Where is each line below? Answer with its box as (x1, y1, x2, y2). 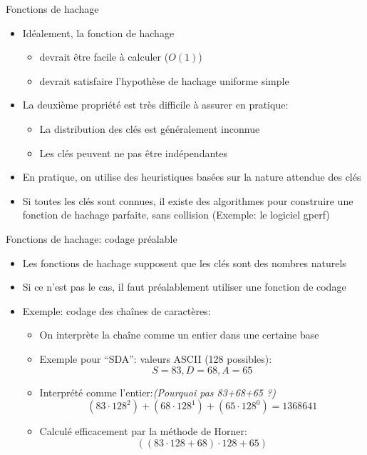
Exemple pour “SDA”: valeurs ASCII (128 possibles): (39, 351, 272, 366)
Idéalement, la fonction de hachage (22, 25, 175, 40)
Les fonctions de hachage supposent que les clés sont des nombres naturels (22, 255, 346, 270)
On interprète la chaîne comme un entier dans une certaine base (39, 327, 319, 342)
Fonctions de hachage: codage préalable (6, 231, 177, 246)
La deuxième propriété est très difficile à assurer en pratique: (22, 97, 289, 112)
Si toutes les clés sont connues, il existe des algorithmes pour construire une (22, 193, 353, 208)
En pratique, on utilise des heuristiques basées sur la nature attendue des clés (22, 169, 361, 184)
